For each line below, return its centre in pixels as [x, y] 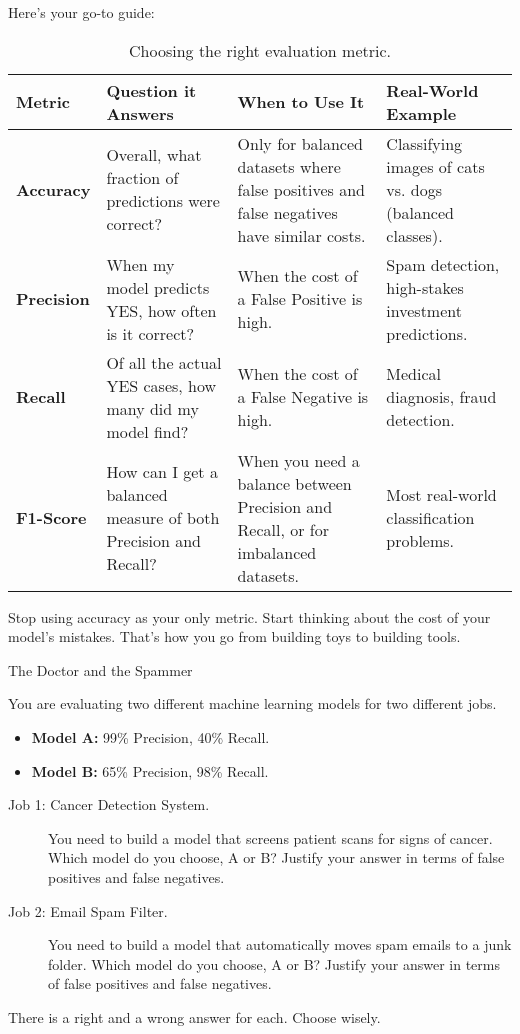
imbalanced [277, 552]
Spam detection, [443, 264]
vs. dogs [414, 189]
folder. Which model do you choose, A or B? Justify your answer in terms [274, 963]
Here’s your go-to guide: [81, 12]
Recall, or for [283, 529]
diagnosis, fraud [441, 397]
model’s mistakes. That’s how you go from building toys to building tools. [234, 636]
